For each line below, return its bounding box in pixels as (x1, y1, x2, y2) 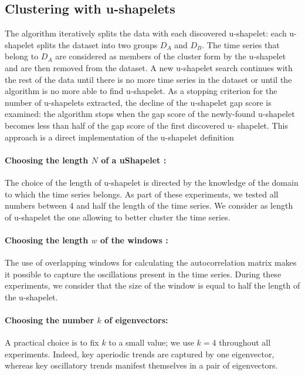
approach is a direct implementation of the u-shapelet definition (5, 130, 234, 143)
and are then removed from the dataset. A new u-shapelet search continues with (5, 61, 293, 73)
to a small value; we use (109, 336, 194, 349)
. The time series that (202, 38, 280, 51)
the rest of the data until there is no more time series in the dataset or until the (5, 73, 292, 85)
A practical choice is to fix (5, 336, 99, 349)
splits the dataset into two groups (36, 38, 158, 51)
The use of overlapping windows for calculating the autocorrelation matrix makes (5, 256, 297, 269)
